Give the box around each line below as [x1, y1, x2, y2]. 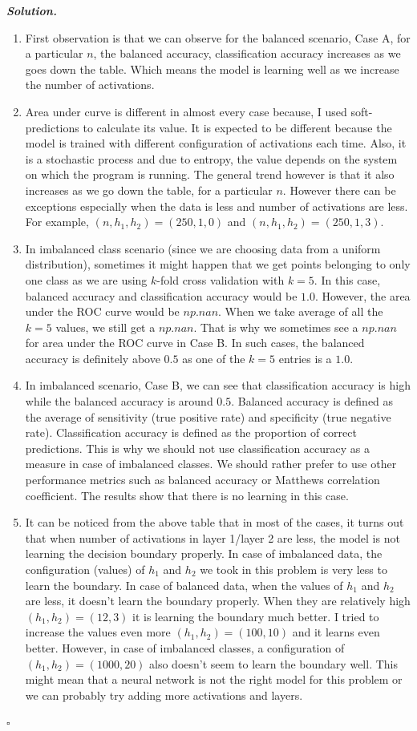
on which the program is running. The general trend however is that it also [25, 166, 395, 183]
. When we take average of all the [218, 303, 383, 320]
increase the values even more [25, 624, 171, 640]
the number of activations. [25, 76, 155, 93]
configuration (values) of [25, 561, 145, 577]
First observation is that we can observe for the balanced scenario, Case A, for [25, 29, 411, 46]
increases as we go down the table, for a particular [25, 181, 273, 198]
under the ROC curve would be [25, 303, 180, 320]
